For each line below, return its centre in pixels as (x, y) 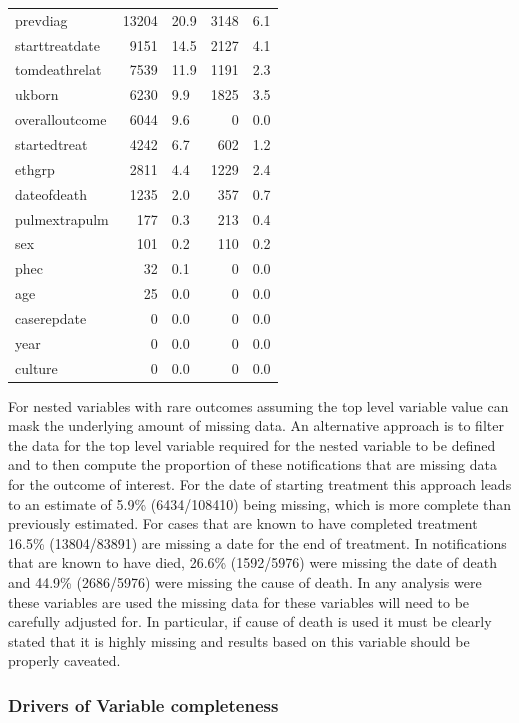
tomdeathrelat (58, 69)
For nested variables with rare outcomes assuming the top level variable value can (258, 405)
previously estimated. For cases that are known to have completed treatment (243, 523)
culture (36, 367)
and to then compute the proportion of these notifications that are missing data (252, 464)
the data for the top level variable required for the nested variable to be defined (252, 444)
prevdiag (41, 19)
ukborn (37, 94)
